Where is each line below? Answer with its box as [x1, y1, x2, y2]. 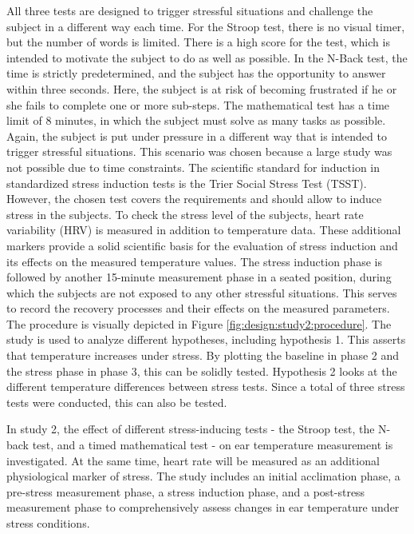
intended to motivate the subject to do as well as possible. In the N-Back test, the [6, 49, 408, 66]
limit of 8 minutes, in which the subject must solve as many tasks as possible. [6, 112, 386, 129]
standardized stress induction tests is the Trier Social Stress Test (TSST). [6, 174, 367, 191]
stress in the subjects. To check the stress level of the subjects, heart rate [6, 205, 364, 222]
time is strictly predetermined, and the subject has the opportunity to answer [6, 65, 386, 82]
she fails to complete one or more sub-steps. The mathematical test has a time [6, 96, 390, 113]
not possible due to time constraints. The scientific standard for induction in [6, 158, 380, 175]
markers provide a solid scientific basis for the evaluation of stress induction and [6, 237, 398, 253]
